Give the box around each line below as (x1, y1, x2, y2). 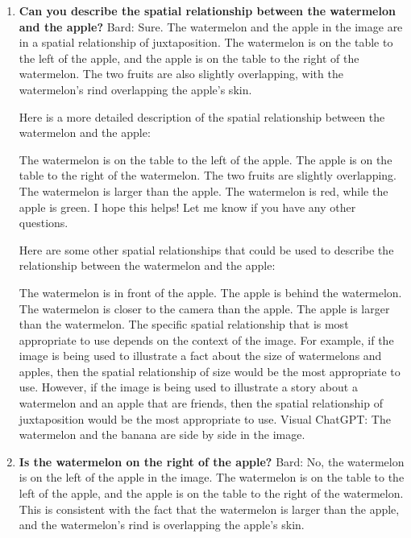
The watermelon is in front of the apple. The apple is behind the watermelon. (19, 283, 402, 300)
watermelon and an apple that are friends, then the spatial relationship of (19, 395, 383, 412)
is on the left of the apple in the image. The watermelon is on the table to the (19, 469, 405, 486)
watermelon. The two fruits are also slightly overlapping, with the (19, 65, 343, 82)
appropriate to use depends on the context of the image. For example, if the (19, 331, 394, 348)
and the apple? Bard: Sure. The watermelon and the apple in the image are (19, 18, 403, 35)
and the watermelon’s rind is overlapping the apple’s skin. (19, 516, 305, 533)
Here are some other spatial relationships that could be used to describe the (19, 241, 394, 258)
